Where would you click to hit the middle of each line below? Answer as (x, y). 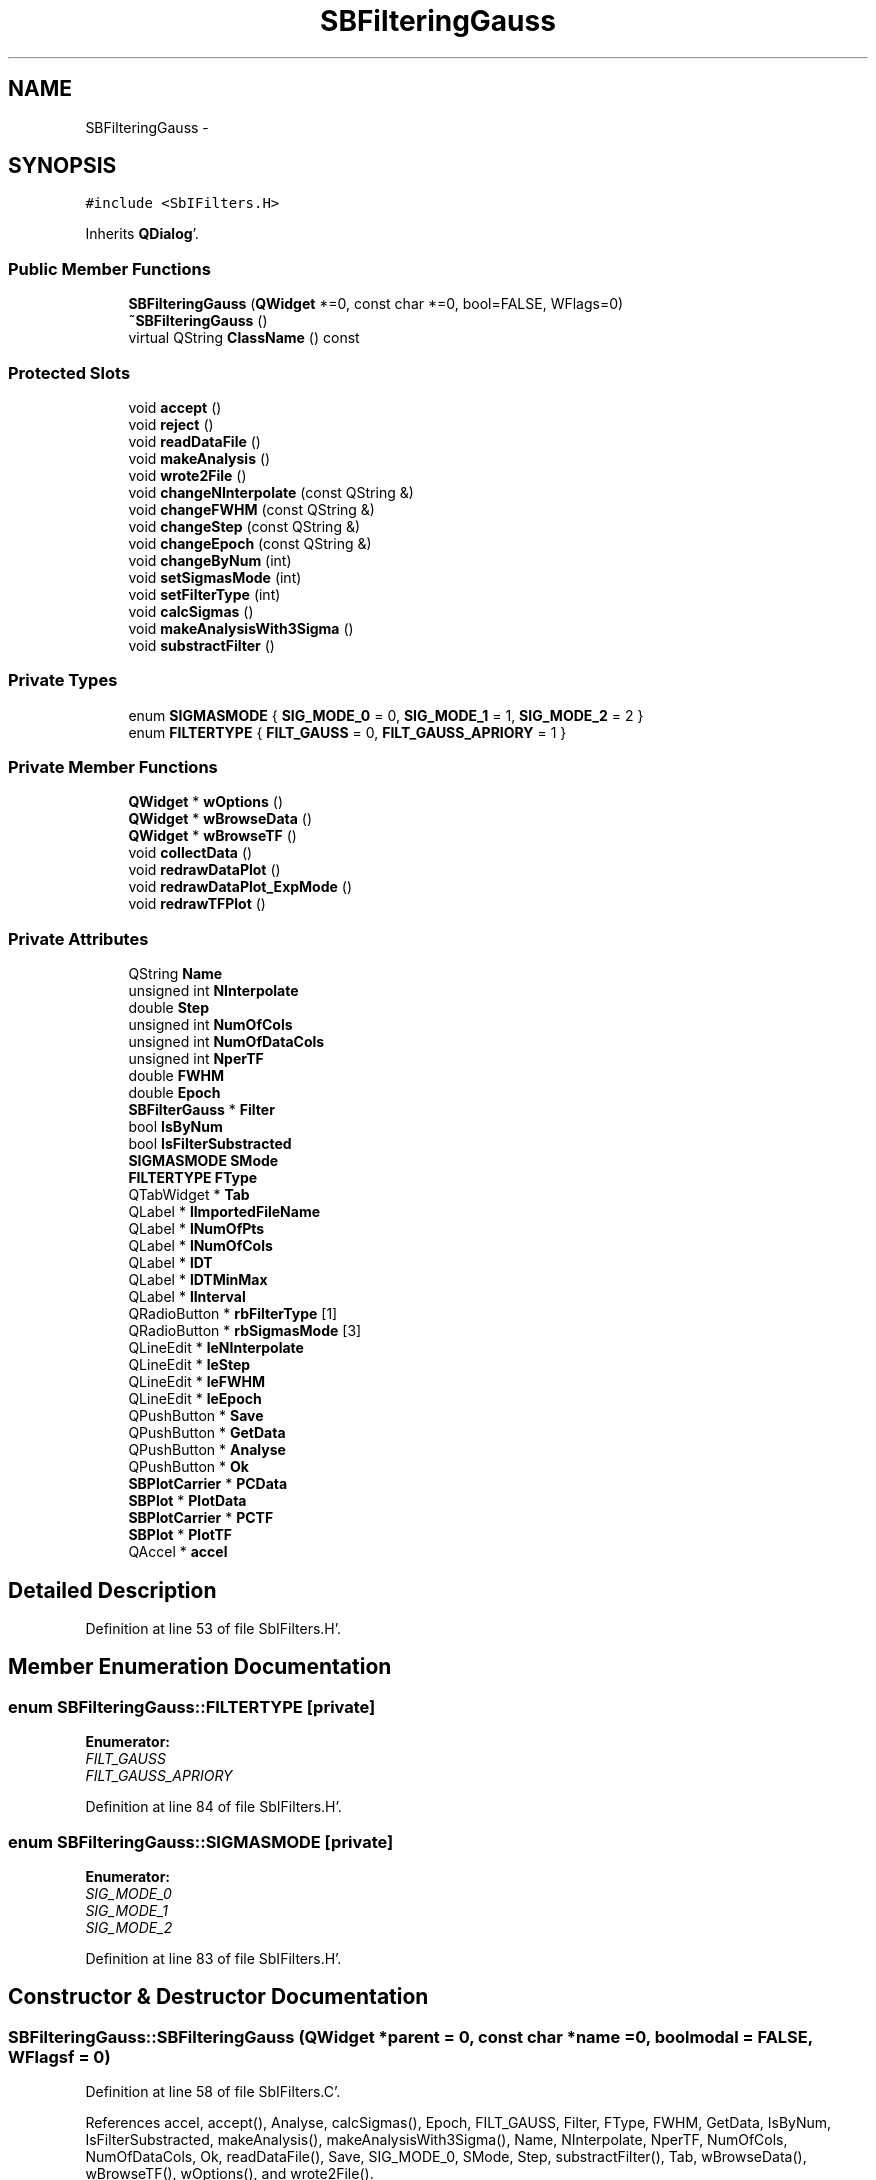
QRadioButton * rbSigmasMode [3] (245, 1331)
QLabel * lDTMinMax (198, 1280)
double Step (169, 1008)
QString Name (175, 974)
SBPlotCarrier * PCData (208, 1484)
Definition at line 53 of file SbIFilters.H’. (213, 1629)
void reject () (171, 424)
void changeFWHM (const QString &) (251, 509)
